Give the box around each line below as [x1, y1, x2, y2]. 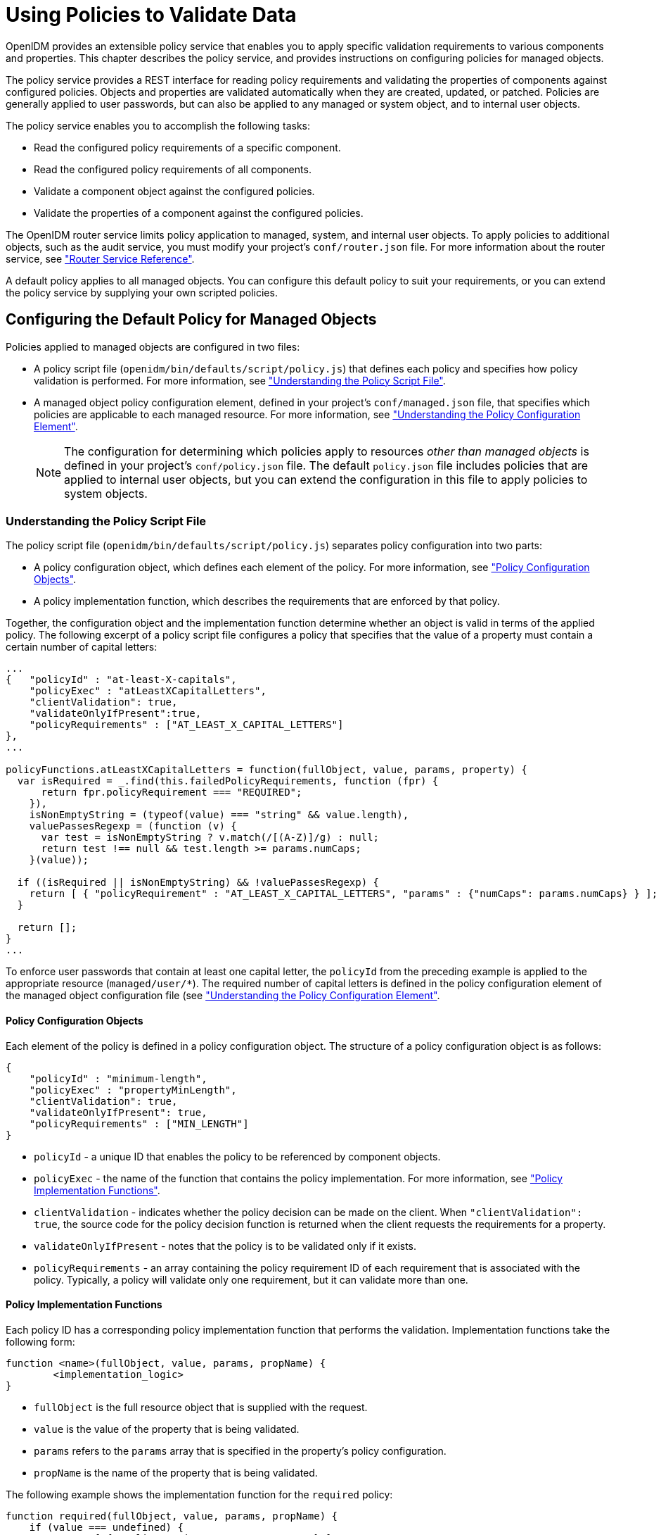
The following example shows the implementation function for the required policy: [6, 1488, 393, 1500]
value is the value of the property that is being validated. [34, 1422, 300, 1435]
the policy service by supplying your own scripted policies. [6, 286, 278, 299]
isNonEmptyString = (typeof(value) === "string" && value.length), [29, 809, 409, 821]
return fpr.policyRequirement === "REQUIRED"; [41, 787, 302, 798]
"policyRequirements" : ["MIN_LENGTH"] [29, 1117, 249, 1129]
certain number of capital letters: [6, 641, 158, 653]
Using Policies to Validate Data [6, 3, 297, 27]
